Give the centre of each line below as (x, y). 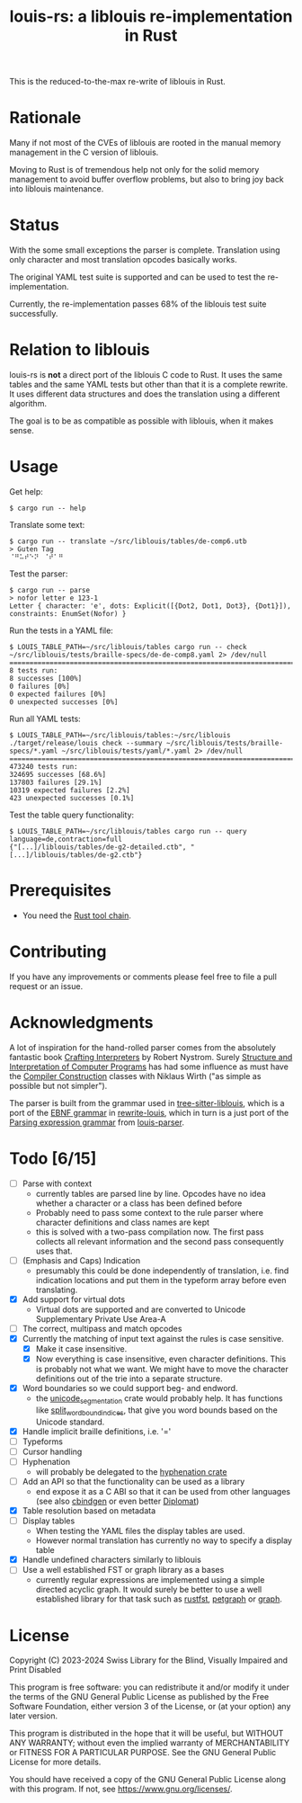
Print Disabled (35, 1670)
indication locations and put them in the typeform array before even (161, 1280)
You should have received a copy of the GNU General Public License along (147, 1780)
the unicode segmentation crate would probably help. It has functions (159, 1399)
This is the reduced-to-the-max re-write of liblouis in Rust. (118, 82)
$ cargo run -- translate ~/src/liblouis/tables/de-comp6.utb (128, 541)
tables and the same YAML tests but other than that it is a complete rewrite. (149, 384)
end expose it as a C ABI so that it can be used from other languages (163, 1492)
